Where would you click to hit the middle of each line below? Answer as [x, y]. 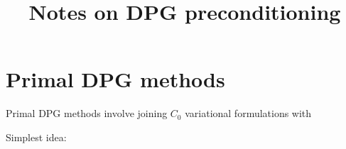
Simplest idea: [36, 137]
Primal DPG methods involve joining [87, 113]
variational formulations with [248, 113]
